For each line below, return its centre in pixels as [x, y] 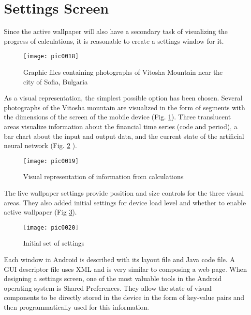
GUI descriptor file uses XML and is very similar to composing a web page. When [125, 269]
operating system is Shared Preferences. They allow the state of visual [108, 288]
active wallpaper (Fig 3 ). [40, 212]
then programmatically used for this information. [77, 307]
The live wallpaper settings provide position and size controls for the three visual [124, 192]
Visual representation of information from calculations [103, 176]
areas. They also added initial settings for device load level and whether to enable [125, 202]
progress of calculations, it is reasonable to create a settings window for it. [114, 41]
